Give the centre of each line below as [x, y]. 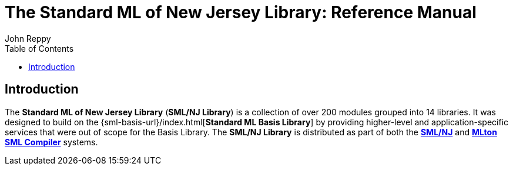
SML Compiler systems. [51, 142]
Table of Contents [39, 48]
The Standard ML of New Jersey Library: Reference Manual [241, 12]
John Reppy [28, 38]
